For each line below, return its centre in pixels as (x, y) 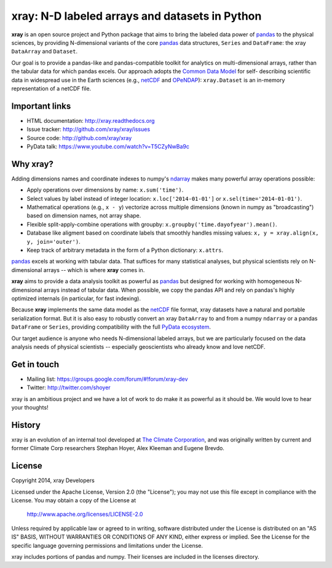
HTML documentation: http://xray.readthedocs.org (91, 120)
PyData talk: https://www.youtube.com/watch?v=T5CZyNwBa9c (108, 146)
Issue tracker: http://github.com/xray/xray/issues (89, 130)
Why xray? (32, 164)
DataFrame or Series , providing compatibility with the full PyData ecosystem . (111, 327)
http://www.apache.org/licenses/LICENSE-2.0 (85, 514)
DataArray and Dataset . (45, 52)
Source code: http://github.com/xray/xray (79, 138)
